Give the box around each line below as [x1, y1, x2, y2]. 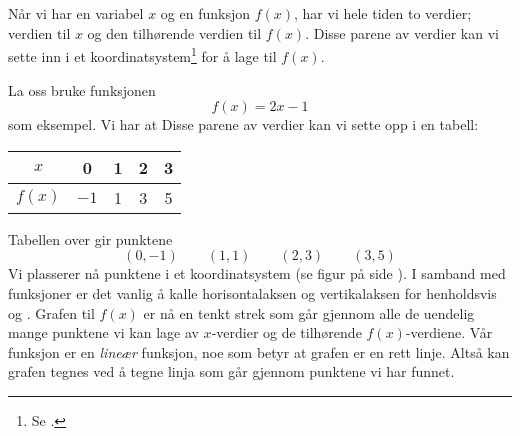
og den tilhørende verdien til [87, 22, 262, 43]
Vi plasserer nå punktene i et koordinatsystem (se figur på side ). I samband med [8, 263, 506, 284]
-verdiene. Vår [405, 322, 493, 343]
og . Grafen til [8, 302, 95, 323]
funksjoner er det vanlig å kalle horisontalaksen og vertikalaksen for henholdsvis [8, 283, 497, 303]
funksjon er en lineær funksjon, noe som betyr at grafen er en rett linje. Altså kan [8, 341, 510, 362]
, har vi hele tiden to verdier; [294, 3, 472, 24]
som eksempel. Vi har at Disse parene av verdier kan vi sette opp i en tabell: [8, 114, 479, 135]
